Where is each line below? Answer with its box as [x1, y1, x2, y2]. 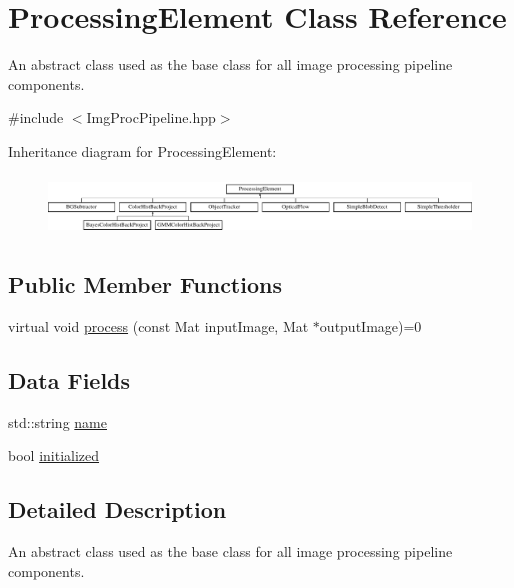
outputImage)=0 [319, 315, 422, 336]
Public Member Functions [8, 268, 282, 299]
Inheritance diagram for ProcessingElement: [8, 140, 277, 161]
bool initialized [8, 445, 100, 466]
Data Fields [8, 364, 131, 395]
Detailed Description [8, 494, 227, 525]
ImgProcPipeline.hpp [86, 107, 216, 128]
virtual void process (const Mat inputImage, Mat [8, 315, 309, 336]
